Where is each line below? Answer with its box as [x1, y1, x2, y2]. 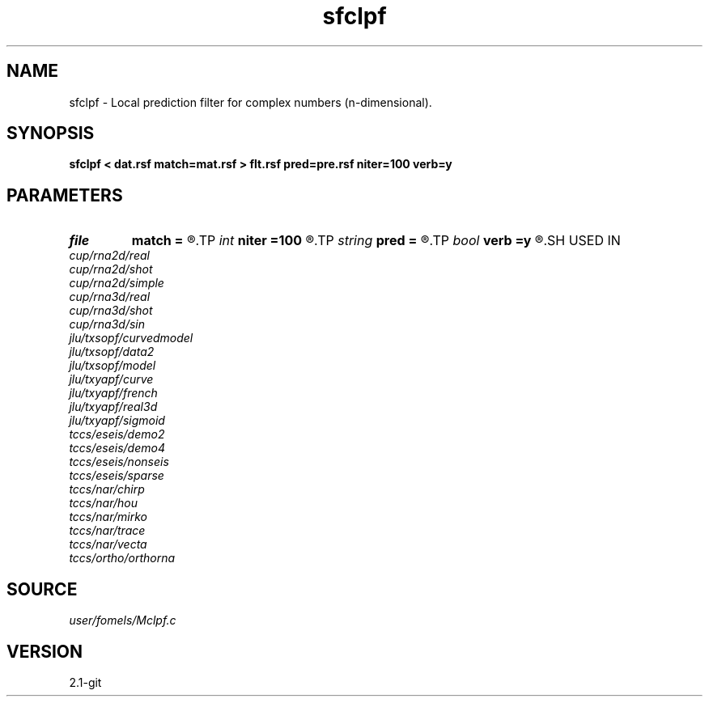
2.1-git [69, 675, 102, 689]
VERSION [6, 641, 83, 662]
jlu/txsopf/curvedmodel [69, 331, 193, 345]
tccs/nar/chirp [69, 482, 145, 497]
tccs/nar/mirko [69, 510, 147, 524]
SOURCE [6, 578, 78, 599]
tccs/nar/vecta [69, 537, 147, 552]
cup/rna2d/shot [69, 262, 153, 277]
